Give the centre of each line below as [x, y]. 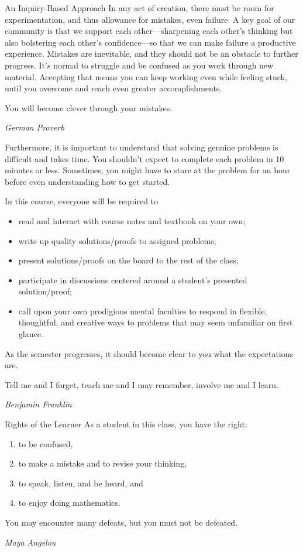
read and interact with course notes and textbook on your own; [132, 220]
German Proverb [35, 127]
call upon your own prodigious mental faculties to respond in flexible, [143, 311]
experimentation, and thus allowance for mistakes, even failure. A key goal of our [150, 19]
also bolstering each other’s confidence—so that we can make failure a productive [150, 42]
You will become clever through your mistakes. [89, 107]
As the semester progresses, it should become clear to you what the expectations [149, 353]
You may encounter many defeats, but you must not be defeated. [121, 522]
